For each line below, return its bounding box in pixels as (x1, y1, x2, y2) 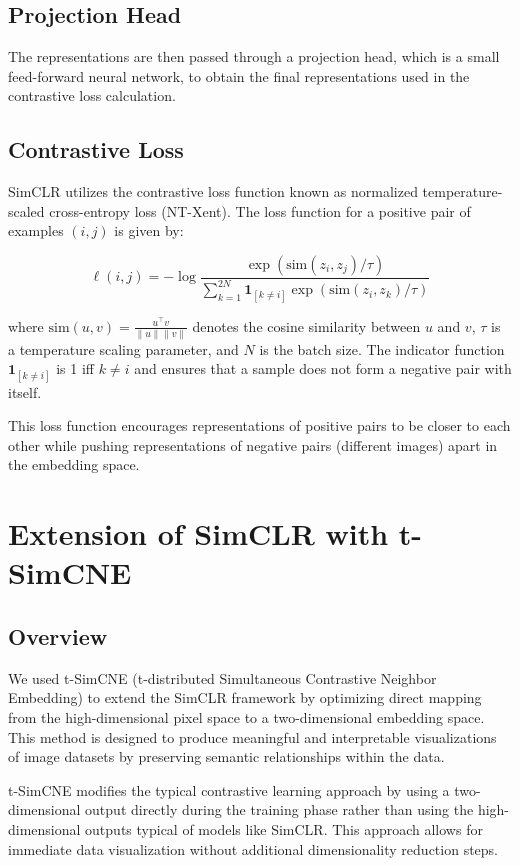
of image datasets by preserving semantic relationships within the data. (8, 746, 445, 767)
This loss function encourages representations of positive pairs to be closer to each (8, 415, 511, 436)
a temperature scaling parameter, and (8, 338, 239, 359)
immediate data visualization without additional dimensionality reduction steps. (8, 838, 499, 859)
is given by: (114, 220, 184, 241)
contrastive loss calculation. (8, 85, 176, 106)
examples (8, 220, 64, 241)
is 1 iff (56, 358, 95, 379)
